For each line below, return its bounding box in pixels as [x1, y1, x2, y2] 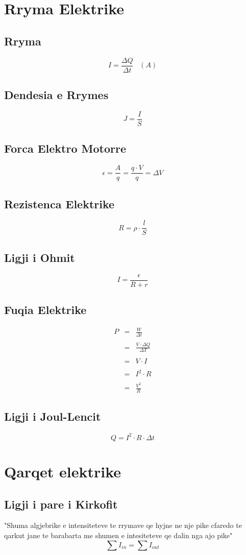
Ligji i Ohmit [4, 249, 75, 265]
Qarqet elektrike [4, 461, 121, 481]
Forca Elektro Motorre [4, 140, 127, 156]
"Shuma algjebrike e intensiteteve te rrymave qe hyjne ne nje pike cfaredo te [4, 520, 242, 530]
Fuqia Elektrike [4, 302, 87, 318]
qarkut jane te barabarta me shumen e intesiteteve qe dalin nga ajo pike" [4, 529, 233, 540]
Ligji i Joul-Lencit [4, 408, 101, 424]
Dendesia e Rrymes [4, 87, 109, 103]
